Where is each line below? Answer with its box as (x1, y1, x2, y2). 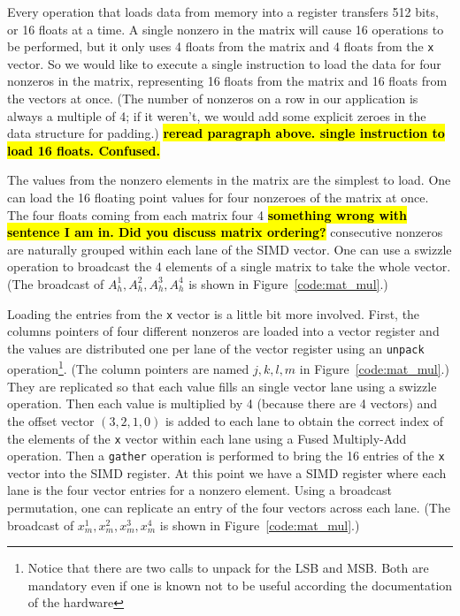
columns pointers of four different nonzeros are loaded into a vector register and (7, 322, 440, 340)
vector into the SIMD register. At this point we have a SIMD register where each (7, 463, 447, 482)
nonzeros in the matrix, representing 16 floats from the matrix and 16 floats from (7, 72, 448, 90)
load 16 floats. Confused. (7, 141, 161, 159)
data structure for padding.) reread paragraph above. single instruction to (7, 124, 445, 142)
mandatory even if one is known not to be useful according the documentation (27, 575, 453, 594)
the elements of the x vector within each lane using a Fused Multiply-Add (7, 429, 407, 447)
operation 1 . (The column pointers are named (7, 357, 249, 378)
